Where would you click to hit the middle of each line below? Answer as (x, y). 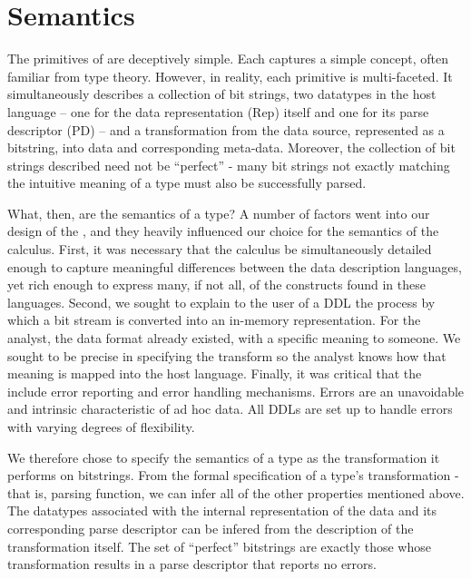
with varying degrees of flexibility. (101, 427)
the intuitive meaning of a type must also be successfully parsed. (187, 183)
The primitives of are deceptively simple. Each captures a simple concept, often (228, 59)
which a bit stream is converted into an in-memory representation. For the (214, 320)
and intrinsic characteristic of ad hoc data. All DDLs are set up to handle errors (230, 409)
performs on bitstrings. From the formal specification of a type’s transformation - (233, 475)
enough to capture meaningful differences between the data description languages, (235, 266)
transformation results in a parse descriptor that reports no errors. (192, 564)
